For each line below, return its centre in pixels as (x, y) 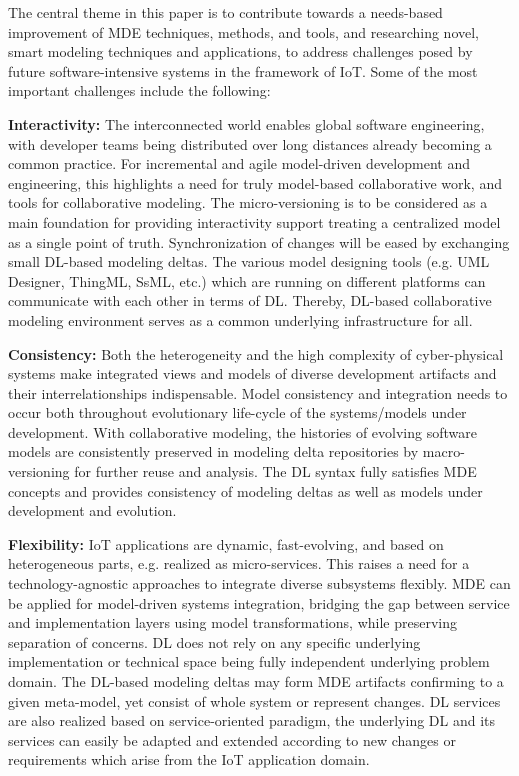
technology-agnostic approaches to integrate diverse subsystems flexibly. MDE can (259, 583)
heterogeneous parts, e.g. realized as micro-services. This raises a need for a (239, 563)
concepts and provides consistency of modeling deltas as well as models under (245, 490)
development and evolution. (92, 510)
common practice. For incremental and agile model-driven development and (239, 163)
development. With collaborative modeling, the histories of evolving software (242, 431)
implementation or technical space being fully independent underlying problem (249, 661)
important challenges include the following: (139, 90)
